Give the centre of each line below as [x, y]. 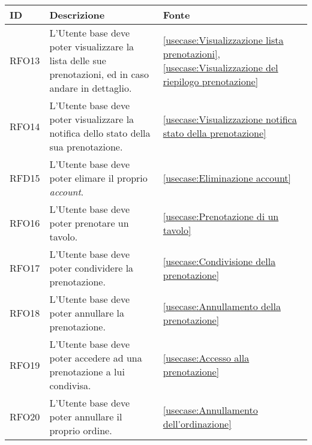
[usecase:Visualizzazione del [220, 67]
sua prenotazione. [86, 147]
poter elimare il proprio [98, 178]
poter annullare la [87, 313]
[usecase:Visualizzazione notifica [230, 119]
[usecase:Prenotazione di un [221, 216]
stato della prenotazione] [214, 133]
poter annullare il [86, 417]
